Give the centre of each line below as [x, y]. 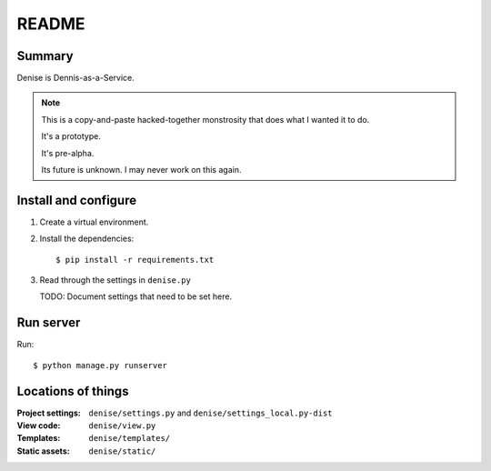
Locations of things [73, 391]
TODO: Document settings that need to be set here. [135, 296]
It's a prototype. [71, 136]
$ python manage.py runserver [100, 365]
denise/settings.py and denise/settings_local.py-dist [210, 413]
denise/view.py [122, 426]
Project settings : [49, 413]
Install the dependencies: [87, 239]
